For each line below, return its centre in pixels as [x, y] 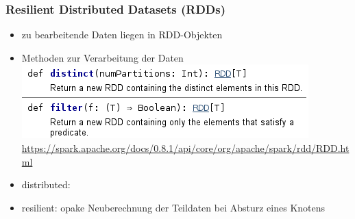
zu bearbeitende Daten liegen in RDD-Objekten [122, 35]
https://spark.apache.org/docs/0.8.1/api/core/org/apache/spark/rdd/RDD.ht [185, 148]
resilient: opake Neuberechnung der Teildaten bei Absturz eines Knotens [173, 207]
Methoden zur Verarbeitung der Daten [102, 57]
